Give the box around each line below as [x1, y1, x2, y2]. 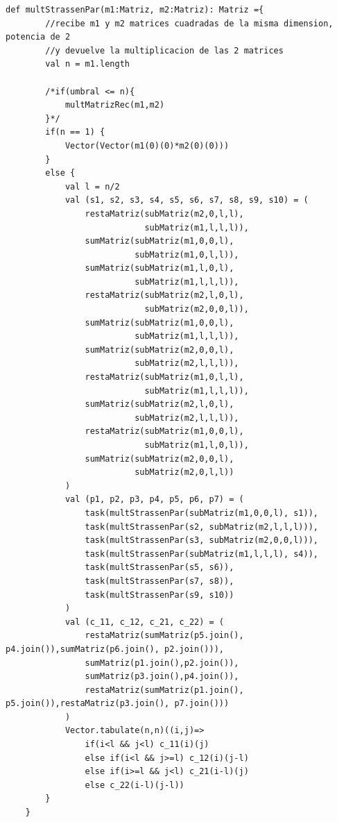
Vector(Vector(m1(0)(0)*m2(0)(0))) [64, 140, 230, 151]
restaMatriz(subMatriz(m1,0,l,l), [85, 372, 244, 383]
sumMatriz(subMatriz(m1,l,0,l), [85, 263, 234, 274]
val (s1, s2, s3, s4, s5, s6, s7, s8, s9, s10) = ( [64, 195, 309, 205]
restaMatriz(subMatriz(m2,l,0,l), [85, 290, 244, 301]
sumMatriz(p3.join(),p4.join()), [85, 671, 239, 682]
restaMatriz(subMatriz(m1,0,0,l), [85, 426, 244, 437]
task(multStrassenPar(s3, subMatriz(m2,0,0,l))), [85, 535, 319, 546]
